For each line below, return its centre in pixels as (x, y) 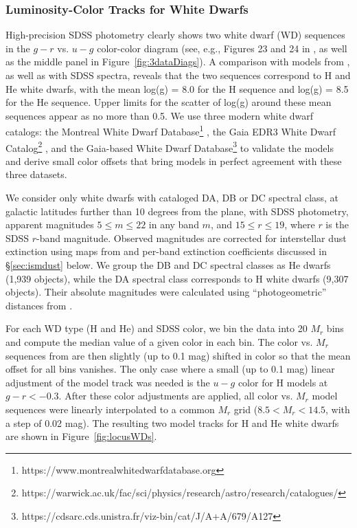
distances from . (39, 305)
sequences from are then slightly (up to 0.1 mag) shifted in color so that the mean (178, 355)
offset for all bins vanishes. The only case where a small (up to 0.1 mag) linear (170, 369)
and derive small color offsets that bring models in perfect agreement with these (174, 161)
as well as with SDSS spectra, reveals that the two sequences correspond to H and (178, 75)
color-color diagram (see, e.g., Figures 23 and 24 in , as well (222, 48)
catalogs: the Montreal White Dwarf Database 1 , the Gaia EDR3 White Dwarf (171, 131)
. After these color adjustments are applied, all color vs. (176, 396)
